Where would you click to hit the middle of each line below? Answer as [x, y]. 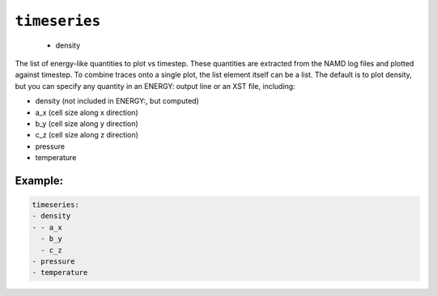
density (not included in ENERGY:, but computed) [117, 101]
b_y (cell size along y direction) [87, 123]
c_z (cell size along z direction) [87, 135]
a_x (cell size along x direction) [87, 112]
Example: [39, 181]
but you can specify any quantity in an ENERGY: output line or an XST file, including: [155, 86]
